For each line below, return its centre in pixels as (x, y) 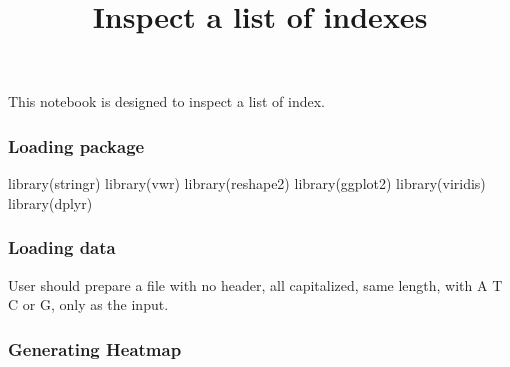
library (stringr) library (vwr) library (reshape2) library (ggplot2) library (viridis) (247, 183)
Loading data (62, 247)
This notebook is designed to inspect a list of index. (166, 101)
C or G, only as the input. (88, 304)
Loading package (76, 145)
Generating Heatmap (95, 348)
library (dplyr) (50, 202)
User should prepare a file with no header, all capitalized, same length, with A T (255, 284)
